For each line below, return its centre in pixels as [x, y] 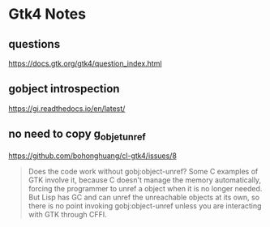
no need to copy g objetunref [77, 135]
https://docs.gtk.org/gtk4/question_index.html [85, 63]
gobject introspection [64, 89]
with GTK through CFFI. [67, 214]
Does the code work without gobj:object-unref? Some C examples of [143, 171]
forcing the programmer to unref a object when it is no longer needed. [145, 188]
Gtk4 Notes [47, 14]
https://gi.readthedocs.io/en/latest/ [67, 108]
